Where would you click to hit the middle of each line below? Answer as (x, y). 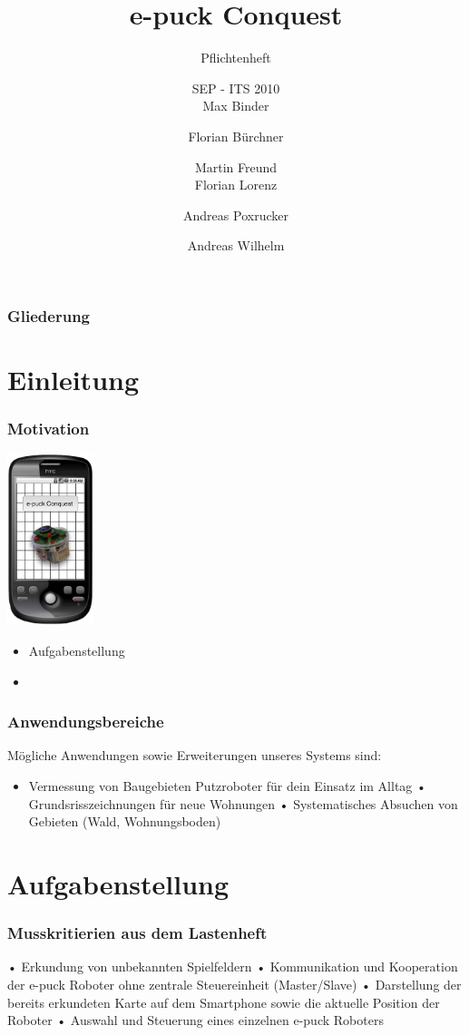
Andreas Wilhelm (236, 245)
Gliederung (49, 315)
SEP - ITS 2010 (236, 88)
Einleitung (73, 379)
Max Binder (236, 106)
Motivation (49, 429)
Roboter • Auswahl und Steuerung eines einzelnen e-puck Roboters (195, 1020)
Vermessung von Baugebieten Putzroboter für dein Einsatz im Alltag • (227, 785)
